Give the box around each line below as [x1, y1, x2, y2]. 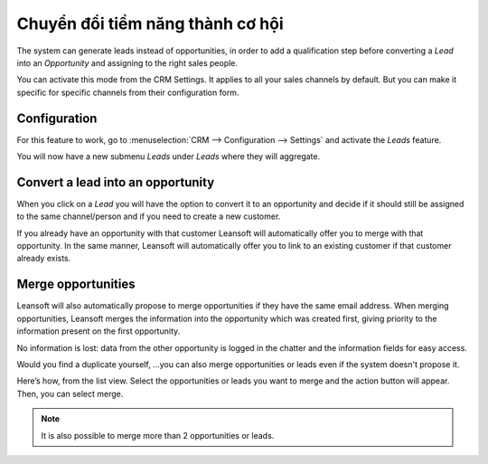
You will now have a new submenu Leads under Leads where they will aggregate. [16, 151, 321, 162]
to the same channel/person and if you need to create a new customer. [16, 211, 281, 222]
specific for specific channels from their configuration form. [16, 87, 239, 98]
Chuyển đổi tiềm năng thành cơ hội [16, 14, 284, 33]
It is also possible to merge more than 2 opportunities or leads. [41, 430, 275, 440]
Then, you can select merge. [16, 388, 124, 399]
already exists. [16, 253, 71, 264]
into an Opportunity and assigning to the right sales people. [16, 57, 239, 68]
